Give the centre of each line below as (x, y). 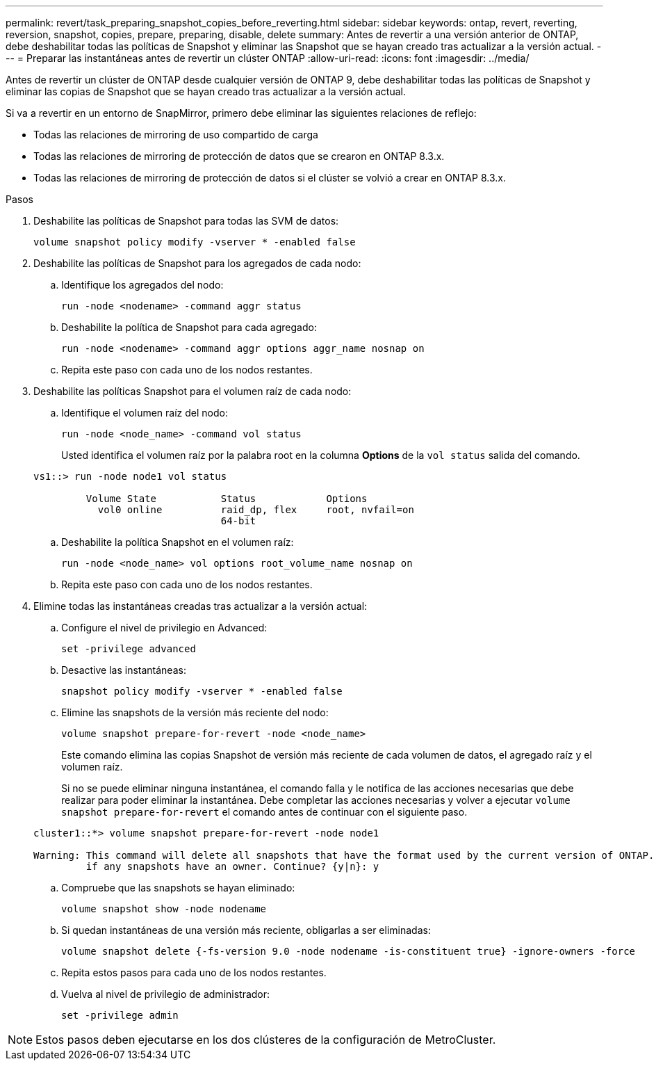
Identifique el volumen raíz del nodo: (145, 413)
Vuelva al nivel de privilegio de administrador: (166, 994)
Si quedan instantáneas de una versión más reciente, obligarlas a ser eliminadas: (246, 930)
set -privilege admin (120, 1015)
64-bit (238, 521)
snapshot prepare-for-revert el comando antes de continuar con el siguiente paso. (264, 812)
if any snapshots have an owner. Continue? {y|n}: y (232, 866)
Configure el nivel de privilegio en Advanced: (164, 628)
